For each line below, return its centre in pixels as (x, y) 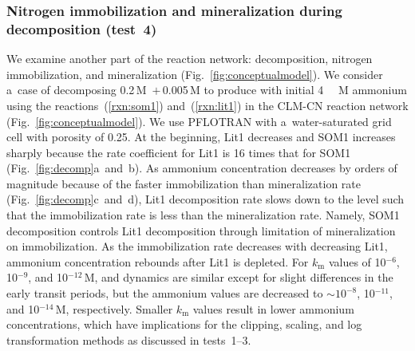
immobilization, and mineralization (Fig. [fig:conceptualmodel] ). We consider (195, 74)
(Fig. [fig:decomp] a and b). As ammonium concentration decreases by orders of (202, 168)
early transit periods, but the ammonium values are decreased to (165, 293)
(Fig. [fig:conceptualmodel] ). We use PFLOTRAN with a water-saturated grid (199, 121)
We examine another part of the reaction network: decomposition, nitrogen (190, 59)
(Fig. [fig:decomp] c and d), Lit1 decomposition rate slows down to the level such (206, 199)
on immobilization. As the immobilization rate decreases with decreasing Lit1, (197, 246)
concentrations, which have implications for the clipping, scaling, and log (184, 324)
